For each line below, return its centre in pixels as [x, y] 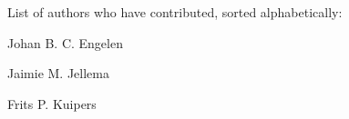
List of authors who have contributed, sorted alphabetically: [175, 12]
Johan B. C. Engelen [65, 42]
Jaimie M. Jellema [58, 73]
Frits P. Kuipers [52, 103]
